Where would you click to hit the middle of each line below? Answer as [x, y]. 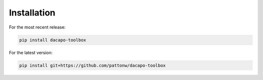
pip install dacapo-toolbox [53, 40]
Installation [32, 13]
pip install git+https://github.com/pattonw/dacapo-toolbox [93, 65]
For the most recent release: [37, 27]
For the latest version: [31, 52]
